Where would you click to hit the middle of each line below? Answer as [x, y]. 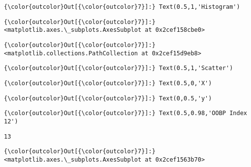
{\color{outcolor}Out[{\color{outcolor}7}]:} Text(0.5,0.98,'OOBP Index [125, 113]
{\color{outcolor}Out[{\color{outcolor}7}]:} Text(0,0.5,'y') [108, 98]
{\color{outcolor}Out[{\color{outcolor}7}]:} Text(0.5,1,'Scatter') [119, 68]
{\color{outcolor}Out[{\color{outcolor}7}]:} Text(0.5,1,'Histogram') [122, 7]
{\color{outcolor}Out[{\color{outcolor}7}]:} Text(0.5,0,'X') [108, 83]
